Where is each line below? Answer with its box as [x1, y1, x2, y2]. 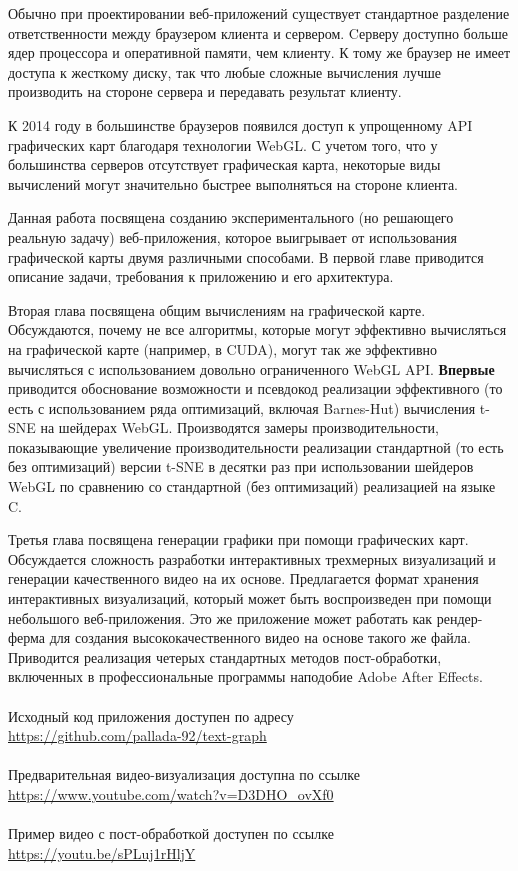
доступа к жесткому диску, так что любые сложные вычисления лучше [8, 61, 441, 82]
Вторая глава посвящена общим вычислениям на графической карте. [8, 299, 426, 320]
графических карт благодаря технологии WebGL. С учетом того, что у [8, 134, 438, 155]
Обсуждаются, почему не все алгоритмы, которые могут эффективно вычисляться [8, 319, 507, 340]
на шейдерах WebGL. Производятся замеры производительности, [40, 417, 439, 438]
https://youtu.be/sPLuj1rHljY [8, 842, 196, 863]
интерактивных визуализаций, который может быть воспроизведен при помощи [8, 588, 492, 609]
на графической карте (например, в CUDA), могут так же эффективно [8, 338, 438, 359]
